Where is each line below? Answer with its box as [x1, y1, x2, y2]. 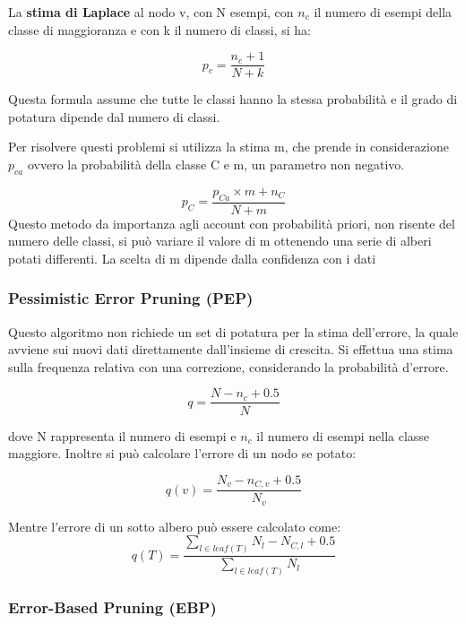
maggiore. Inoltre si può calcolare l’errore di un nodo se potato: [8, 444, 357, 463]
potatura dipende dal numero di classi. [8, 107, 220, 126]
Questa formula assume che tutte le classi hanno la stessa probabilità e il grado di [8, 90, 458, 108]
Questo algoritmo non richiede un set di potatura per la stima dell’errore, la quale [8, 322, 459, 341]
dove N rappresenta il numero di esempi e [8, 426, 237, 445]
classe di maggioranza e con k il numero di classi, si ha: [8, 20, 311, 39]
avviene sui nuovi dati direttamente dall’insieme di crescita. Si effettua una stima [8, 340, 453, 359]
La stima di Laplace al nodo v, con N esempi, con [8, 3, 294, 21]
